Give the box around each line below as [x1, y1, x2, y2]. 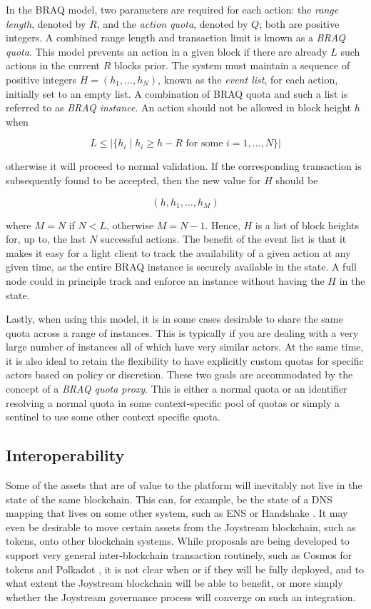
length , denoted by [6, 16, 86, 31]
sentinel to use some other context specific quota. [6, 409, 220, 424]
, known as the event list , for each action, [158, 71, 338, 86]
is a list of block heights [255, 217, 360, 232]
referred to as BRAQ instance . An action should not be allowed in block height [6, 100, 352, 115]
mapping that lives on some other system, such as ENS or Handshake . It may [6, 505, 348, 520]
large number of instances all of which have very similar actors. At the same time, [6, 339, 364, 354]
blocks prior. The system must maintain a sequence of [113, 58, 350, 73]
